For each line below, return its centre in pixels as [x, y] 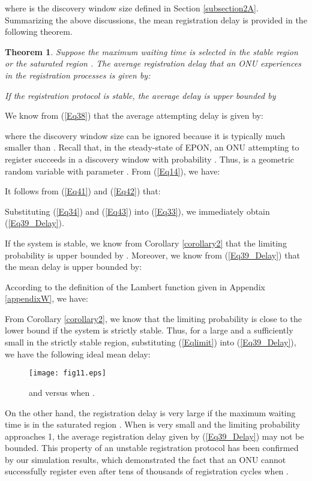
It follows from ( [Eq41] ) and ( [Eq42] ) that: [83, 191]
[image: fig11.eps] [67, 373]
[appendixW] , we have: [46, 298]
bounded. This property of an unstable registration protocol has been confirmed [152, 448]
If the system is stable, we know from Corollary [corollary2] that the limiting [146, 243]
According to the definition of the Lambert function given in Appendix [135, 286]
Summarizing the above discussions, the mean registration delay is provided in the [156, 19]
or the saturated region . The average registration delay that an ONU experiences [153, 63]
